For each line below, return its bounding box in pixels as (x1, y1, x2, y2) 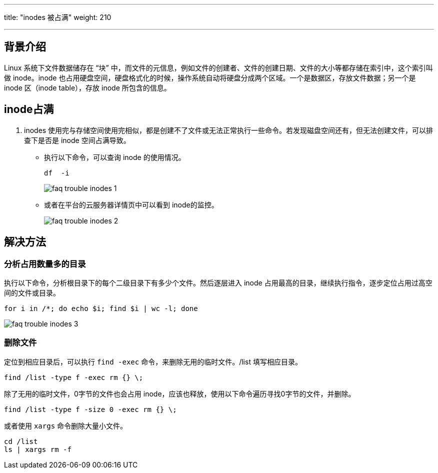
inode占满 (4, 103, 54, 116)
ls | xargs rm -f (4, 445, 71, 453)
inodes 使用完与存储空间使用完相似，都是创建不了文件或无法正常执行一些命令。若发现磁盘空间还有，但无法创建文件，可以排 (24, 125, 433, 134)
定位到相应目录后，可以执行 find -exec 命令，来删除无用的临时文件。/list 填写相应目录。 (4, 357, 302, 366)
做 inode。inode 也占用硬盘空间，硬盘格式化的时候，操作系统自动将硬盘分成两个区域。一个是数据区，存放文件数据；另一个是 (4, 73, 416, 82)
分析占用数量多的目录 (4, 258, 86, 269)
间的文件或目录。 (4, 288, 60, 297)
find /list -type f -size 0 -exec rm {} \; (4, 405, 177, 413)
